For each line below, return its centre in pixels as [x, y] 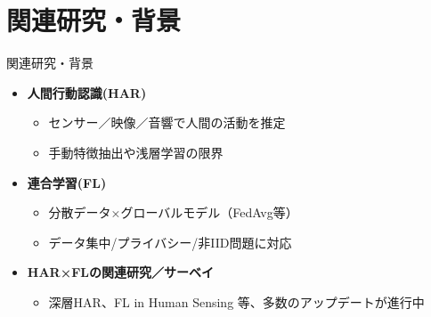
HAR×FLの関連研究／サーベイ [120, 272]
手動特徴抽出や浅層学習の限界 [136, 152]
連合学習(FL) [67, 182]
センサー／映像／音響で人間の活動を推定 [167, 122]
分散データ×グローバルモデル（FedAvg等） [173, 212]
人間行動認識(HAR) [87, 92]
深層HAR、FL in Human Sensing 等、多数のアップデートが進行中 [236, 301]
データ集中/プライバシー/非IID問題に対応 [170, 242]
